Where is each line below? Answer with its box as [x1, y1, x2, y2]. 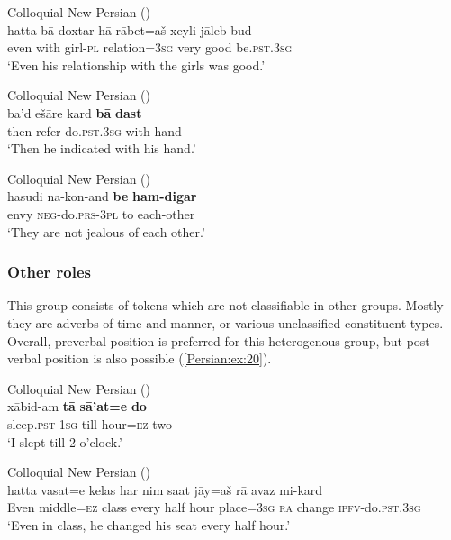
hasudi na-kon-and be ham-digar [7, 187, 197, 206]
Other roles [7, 261, 91, 283]
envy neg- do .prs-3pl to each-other [7, 204, 195, 223]
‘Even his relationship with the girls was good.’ [7, 55, 266, 74]
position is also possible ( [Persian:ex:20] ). [45, 349, 272, 368]
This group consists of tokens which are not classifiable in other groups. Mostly [7, 296, 444, 315]
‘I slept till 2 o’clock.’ [7, 432, 123, 451]
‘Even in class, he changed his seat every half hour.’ [7, 515, 291, 534]
